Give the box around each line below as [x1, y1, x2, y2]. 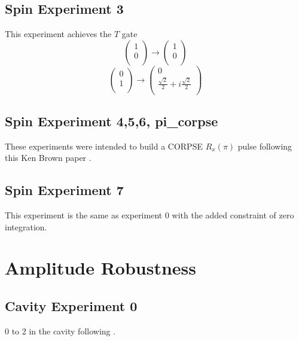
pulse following [237, 139, 292, 152]
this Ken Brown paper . [5, 151, 91, 164]
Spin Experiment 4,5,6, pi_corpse [5, 111, 218, 130]
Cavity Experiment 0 [5, 297, 138, 315]
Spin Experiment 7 [5, 181, 124, 199]
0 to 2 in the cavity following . [5, 324, 116, 337]
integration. [5, 220, 47, 233]
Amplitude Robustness [5, 255, 197, 280]
